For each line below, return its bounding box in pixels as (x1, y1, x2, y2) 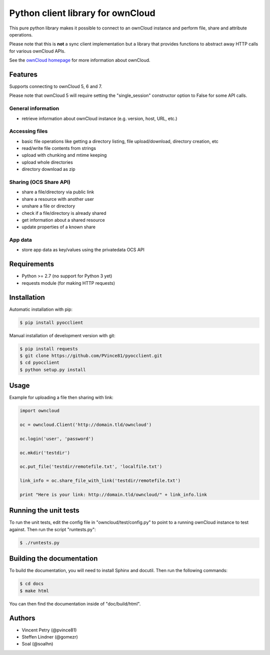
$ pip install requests (19, 346, 78, 352)
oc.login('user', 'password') (19, 436, 94, 442)
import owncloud (19, 408, 60, 414)
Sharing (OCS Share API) (9, 179, 71, 186)
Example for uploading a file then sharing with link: (9, 395, 113, 401)
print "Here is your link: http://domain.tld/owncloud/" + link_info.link (19, 492, 207, 497)
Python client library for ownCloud (9, 7, 155, 18)
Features (9, 70, 37, 78)
